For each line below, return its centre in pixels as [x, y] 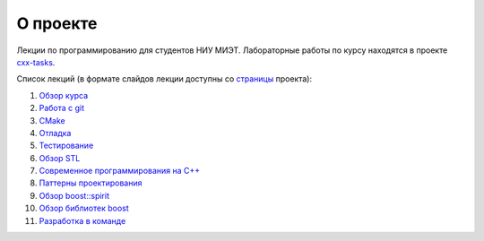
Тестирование [66, 146]
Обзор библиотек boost [84, 208]
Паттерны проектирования [91, 183]
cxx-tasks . [36, 62]
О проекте [57, 23]
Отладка [55, 133]
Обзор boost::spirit [74, 195]
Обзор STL [60, 158]
